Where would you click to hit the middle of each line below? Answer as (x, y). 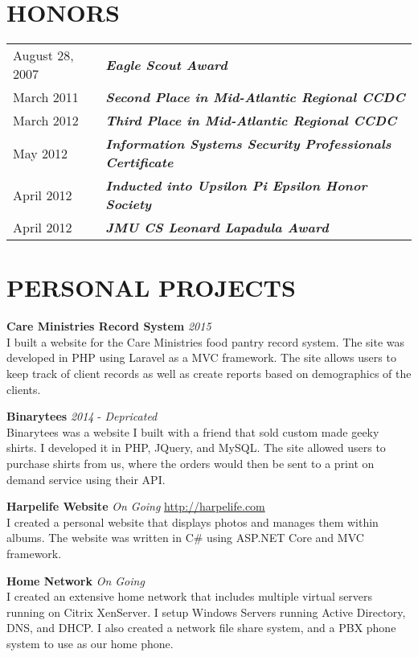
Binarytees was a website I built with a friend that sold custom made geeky (193, 431)
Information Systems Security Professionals (248, 144)
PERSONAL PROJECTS (151, 287)
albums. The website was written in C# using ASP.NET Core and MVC (185, 538)
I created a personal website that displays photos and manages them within (193, 521)
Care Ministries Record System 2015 (109, 326)
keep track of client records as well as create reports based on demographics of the (209, 374)
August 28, (43, 55)
